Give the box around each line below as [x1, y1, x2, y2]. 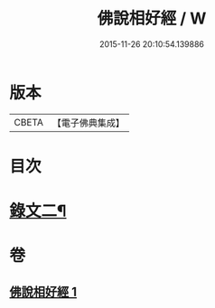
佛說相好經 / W [97, 8, 207, 29]
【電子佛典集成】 [51, 117, 125, 129]
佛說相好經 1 [9, 284, 78, 299]
